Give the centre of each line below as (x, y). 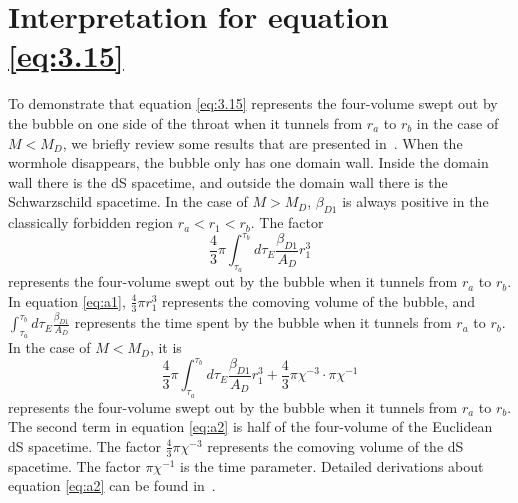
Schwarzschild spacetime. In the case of (128, 201)
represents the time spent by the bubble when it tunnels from (263, 322)
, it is (165, 347)
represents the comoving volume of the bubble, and (319, 300)
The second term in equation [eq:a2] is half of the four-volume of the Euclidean (250, 426)
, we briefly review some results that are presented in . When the (262, 142)
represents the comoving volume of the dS (335, 445)
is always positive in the (415, 201)
